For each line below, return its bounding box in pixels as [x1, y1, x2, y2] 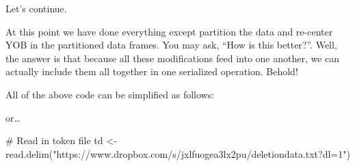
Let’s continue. [5, 1, 67, 15]
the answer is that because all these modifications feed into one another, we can [5, 51, 340, 65]
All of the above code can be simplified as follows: [5, 87, 215, 101]
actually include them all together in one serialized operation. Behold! [5, 64, 298, 79]
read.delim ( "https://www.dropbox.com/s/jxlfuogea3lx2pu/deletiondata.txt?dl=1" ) [5, 146, 350, 161]
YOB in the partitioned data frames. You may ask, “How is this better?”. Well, [5, 38, 337, 52]
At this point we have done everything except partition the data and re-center [5, 24, 333, 38]
